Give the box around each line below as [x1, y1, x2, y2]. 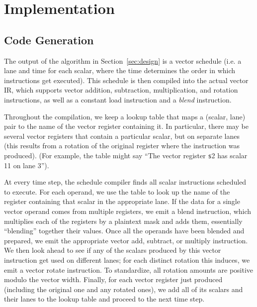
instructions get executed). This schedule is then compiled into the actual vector [4, 75, 249, 85]
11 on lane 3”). [4, 160, 49, 170]
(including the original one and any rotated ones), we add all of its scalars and [4, 284, 243, 294]
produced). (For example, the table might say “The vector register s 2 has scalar [4, 150, 248, 160]
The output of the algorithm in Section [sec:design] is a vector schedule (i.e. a [4, 55, 242, 66]
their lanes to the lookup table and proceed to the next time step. [4, 294, 205, 304]
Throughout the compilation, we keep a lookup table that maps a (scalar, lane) [4, 111, 246, 121]
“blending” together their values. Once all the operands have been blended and [4, 225, 245, 236]
